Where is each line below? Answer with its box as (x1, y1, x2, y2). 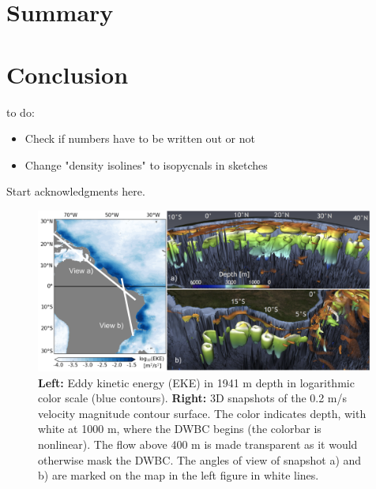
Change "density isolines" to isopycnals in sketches (24, 156, 268, 173)
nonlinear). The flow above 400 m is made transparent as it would (38, 435, 358, 452)
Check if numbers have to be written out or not (24, 130, 255, 147)
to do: (6, 103, 35, 120)
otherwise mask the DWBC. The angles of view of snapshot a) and (38, 451, 362, 468)
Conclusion (6, 58, 129, 90)
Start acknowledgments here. (6, 183, 145, 200)
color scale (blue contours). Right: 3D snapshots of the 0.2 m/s (38, 390, 348, 406)
